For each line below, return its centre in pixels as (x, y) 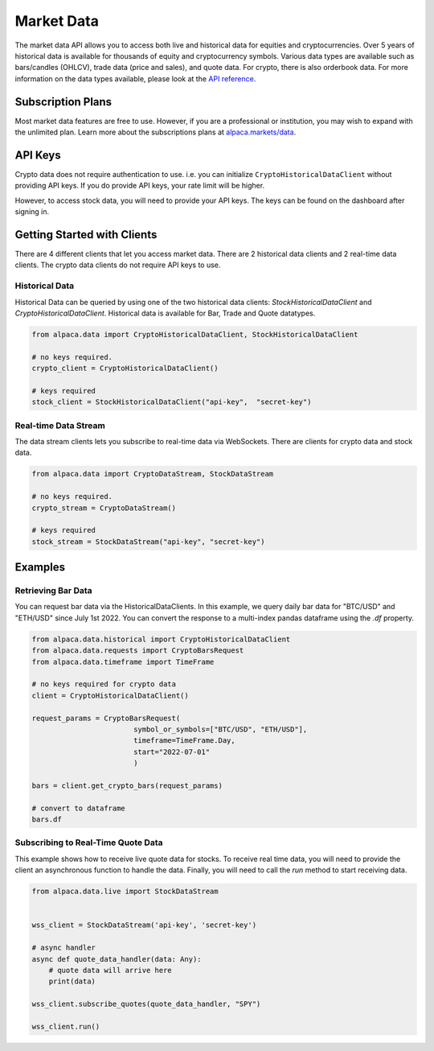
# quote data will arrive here (110, 970)
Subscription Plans (63, 102)
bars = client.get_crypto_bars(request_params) (127, 785)
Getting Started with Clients (86, 235)
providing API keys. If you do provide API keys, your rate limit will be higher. (140, 186)
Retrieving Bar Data (53, 591)
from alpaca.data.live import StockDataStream (125, 892)
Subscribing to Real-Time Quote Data (89, 843)
